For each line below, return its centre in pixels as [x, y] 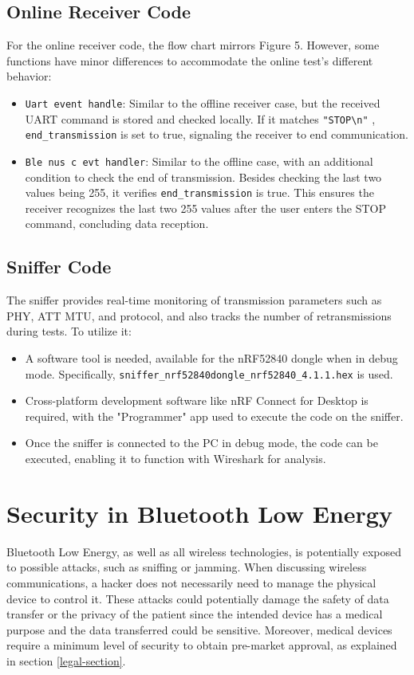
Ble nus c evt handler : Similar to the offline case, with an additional [199, 161]
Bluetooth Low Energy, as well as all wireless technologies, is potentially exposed [204, 551]
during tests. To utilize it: [69, 331]
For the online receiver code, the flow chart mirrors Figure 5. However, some [193, 45]
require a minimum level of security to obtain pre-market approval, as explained [202, 645]
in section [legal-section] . [66, 660]
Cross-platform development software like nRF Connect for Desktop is [197, 400]
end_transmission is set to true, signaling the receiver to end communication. [217, 134]
